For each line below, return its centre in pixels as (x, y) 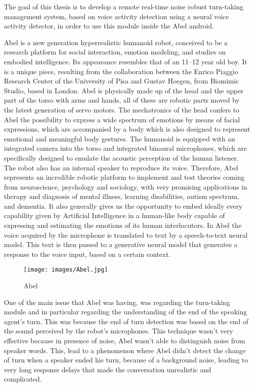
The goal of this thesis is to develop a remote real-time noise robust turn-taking (124, 6)
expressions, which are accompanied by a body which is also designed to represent (127, 129)
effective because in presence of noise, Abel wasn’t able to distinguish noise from (125, 341)
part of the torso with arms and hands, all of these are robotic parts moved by (122, 100)
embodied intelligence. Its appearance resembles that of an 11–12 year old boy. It (126, 61)
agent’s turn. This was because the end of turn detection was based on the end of (126, 321)
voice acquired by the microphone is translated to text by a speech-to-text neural (126, 235)
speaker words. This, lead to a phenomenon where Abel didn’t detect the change (125, 350)
